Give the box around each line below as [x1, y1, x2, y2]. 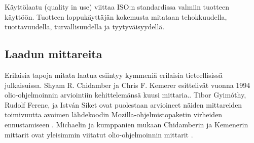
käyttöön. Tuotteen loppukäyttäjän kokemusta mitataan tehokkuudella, [5, 11, 227, 22]
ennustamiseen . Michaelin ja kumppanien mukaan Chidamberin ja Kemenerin [5, 119, 248, 129]
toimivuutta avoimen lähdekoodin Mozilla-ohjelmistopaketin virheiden [5, 109, 223, 120]
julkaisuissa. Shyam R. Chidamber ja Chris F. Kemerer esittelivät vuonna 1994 [5, 79, 250, 90]
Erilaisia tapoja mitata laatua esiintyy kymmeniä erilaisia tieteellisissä [5, 69, 223, 80]
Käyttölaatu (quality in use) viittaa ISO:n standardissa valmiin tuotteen [5, 2, 229, 12]
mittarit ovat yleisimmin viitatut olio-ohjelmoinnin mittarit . [5, 129, 193, 139]
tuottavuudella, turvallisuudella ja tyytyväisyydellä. [5, 21, 165, 32]
